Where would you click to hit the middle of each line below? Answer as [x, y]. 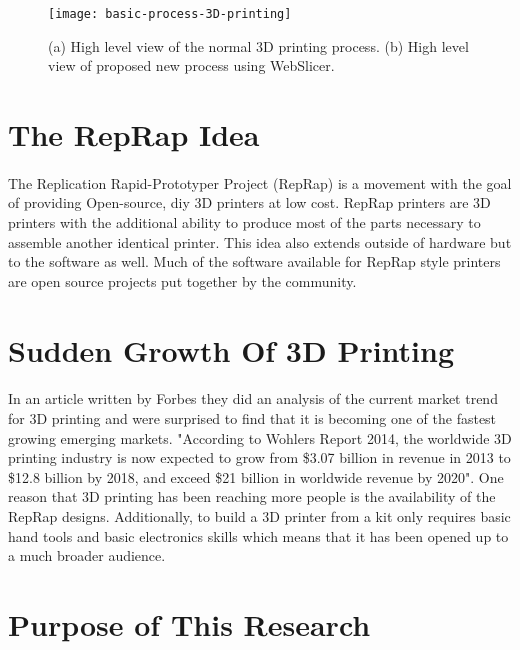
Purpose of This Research [189, 623]
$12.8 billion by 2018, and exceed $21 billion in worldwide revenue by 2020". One [256, 476]
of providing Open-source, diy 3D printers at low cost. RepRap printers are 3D [249, 202]
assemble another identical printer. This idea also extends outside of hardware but [260, 241]
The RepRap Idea [134, 134]
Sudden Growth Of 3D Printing [231, 349]
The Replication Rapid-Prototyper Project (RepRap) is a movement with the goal [260, 182]
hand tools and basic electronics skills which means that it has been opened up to [258, 535]
